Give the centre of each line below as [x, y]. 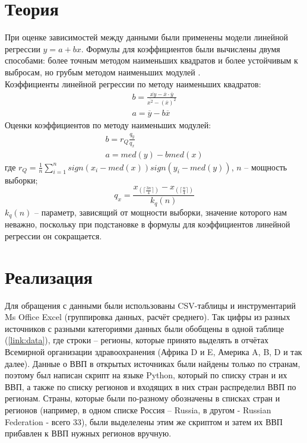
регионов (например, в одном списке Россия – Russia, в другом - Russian [138, 409]
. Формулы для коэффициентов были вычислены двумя [181, 48]
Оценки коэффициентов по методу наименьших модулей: [108, 124]
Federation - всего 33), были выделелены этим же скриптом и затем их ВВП [144, 421]
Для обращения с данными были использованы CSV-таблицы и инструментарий [151, 305]
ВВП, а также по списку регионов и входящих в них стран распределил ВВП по [151, 386]
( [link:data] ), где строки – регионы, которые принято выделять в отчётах [137, 340]
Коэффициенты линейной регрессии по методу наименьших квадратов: [133, 83]
